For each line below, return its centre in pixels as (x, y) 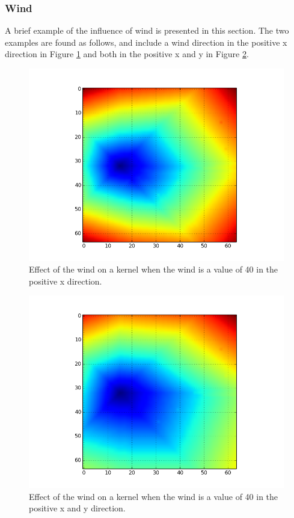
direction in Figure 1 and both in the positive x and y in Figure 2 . (127, 54)
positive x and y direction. (77, 508)
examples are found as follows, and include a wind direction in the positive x (146, 42)
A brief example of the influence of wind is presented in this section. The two (147, 30)
